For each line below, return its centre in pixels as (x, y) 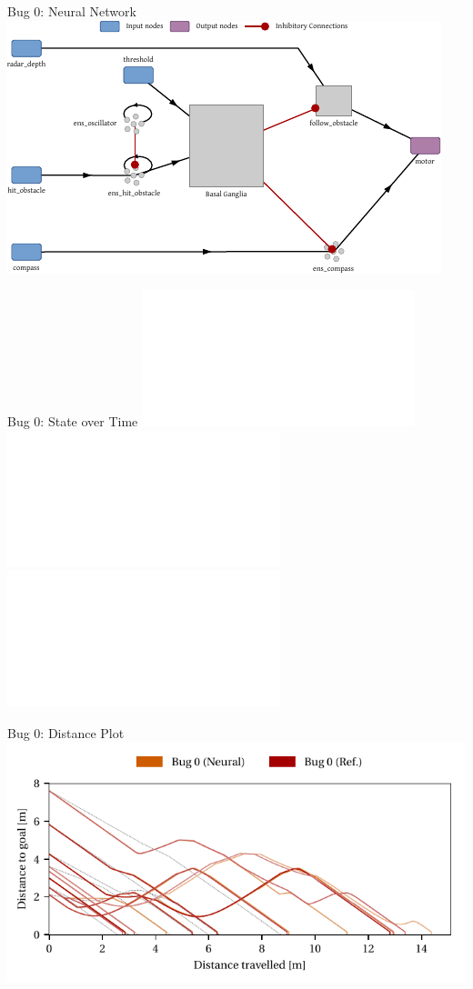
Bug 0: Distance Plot (66, 732)
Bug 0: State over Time (73, 421)
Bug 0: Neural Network (72, 11)
